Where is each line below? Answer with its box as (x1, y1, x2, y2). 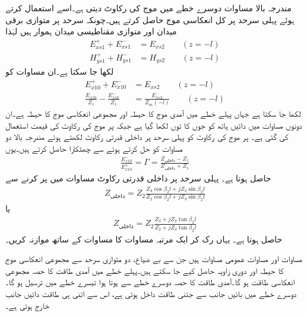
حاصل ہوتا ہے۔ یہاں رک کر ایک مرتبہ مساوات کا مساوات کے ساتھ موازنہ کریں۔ (5, 232, 283, 245)
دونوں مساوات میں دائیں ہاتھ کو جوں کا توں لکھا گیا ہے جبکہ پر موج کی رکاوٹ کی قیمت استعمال (5, 119, 302, 131)
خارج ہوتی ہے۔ (5, 299, 50, 311)
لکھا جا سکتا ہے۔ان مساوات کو (5, 65, 114, 78)
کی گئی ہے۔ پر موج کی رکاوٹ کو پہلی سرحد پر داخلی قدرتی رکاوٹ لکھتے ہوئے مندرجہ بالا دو (5, 130, 289, 143)
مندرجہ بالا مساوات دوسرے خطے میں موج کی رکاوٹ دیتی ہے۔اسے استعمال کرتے (5, 2, 292, 14)
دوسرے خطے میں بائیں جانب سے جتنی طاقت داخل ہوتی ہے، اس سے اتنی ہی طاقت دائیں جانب (5, 287, 297, 299)
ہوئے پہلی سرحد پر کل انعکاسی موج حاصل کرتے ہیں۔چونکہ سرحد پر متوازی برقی (5, 13, 295, 25)
